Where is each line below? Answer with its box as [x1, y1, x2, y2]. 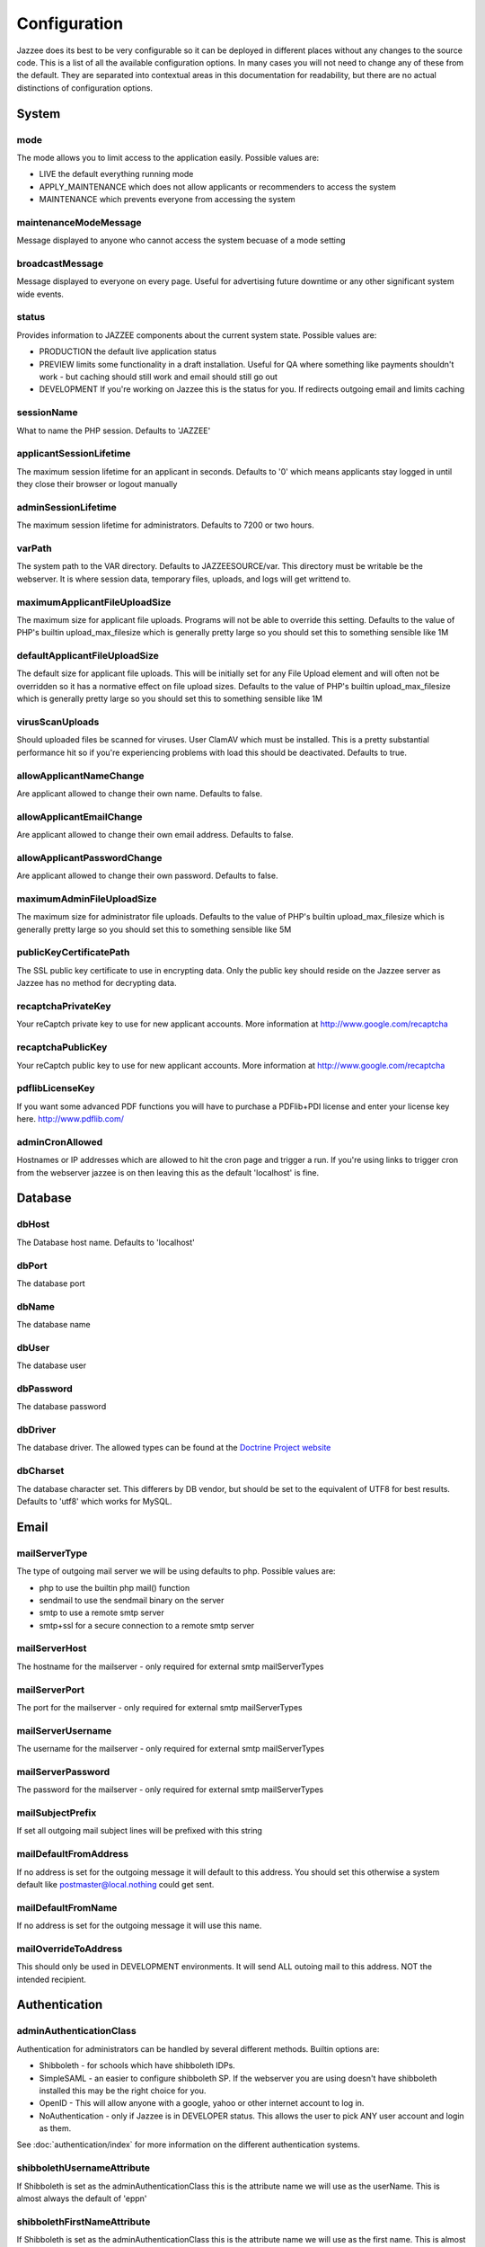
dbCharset [16, 1465, 65, 1478]
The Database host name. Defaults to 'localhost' [16, 1237, 195, 1248]
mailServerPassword [16, 1765, 110, 1778]
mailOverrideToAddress [16, 1942, 123, 1955]
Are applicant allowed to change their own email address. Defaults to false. [16, 830, 294, 840]
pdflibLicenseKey [16, 1082, 95, 1095]
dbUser [16, 1341, 50, 1354]
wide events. [16, 289, 65, 299]
